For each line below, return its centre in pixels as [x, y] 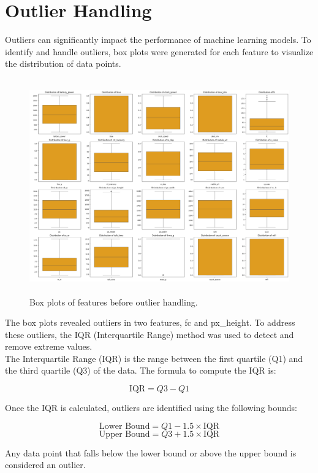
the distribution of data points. [63, 63]
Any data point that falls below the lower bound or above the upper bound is [151, 452]
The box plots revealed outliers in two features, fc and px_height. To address [150, 322]
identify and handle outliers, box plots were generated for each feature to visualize [159, 51]
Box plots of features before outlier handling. [114, 302]
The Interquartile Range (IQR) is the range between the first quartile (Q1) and [154, 358]
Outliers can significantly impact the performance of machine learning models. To [158, 40]
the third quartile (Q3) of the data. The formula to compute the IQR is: [141, 370]
